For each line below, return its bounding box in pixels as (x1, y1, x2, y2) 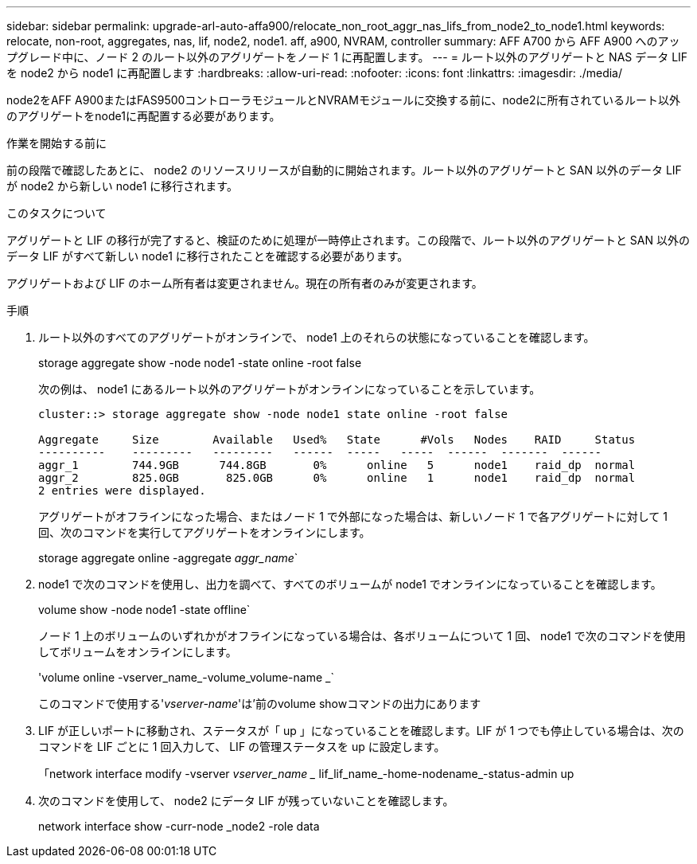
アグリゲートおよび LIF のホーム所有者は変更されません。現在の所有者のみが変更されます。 (6, 276, 483, 290)
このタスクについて (6, 206, 107, 220)
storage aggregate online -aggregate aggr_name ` (38, 551, 298, 565)
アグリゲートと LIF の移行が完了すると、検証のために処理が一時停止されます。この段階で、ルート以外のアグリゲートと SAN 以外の (6, 233, 690, 247)
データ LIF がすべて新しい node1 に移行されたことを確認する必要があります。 (6, 249, 409, 263)
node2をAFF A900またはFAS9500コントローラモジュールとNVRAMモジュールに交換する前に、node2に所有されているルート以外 (6, 93, 681, 107)
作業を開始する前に (6, 136, 107, 150)
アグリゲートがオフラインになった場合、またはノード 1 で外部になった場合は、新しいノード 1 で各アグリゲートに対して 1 (38, 510, 668, 523)
